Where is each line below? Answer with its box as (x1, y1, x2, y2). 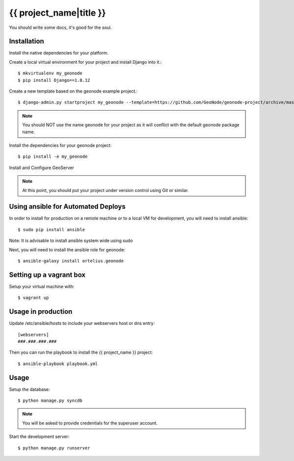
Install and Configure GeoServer (9, 165, 74, 170)
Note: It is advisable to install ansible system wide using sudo (9, 238, 133, 243)
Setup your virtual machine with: (9, 283, 74, 289)
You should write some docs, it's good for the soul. (9, 24, 112, 30)
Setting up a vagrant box (9, 270, 86, 279)
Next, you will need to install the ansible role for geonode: (9, 246, 125, 252)
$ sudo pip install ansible (18, 227, 85, 232)
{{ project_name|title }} (9, 7, 106, 18)
